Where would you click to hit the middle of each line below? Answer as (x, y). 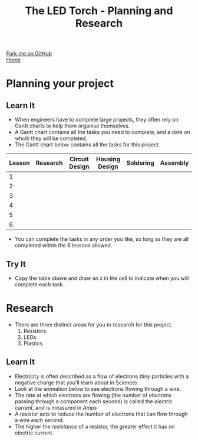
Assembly (174, 163)
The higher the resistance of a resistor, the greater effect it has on (95, 426)
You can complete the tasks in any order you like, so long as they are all (102, 239)
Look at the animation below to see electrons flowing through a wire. (98, 388)
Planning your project (60, 84)
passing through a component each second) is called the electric (93, 401)
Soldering (140, 163)
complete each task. (39, 284)
